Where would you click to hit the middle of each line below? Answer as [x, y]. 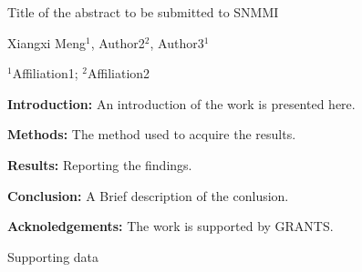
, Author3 [177, 42]
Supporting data [53, 256]
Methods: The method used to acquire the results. [152, 134]
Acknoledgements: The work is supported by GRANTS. [171, 226]
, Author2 [118, 42]
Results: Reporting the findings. [100, 164]
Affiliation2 [119, 73]
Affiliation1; [45, 73]
